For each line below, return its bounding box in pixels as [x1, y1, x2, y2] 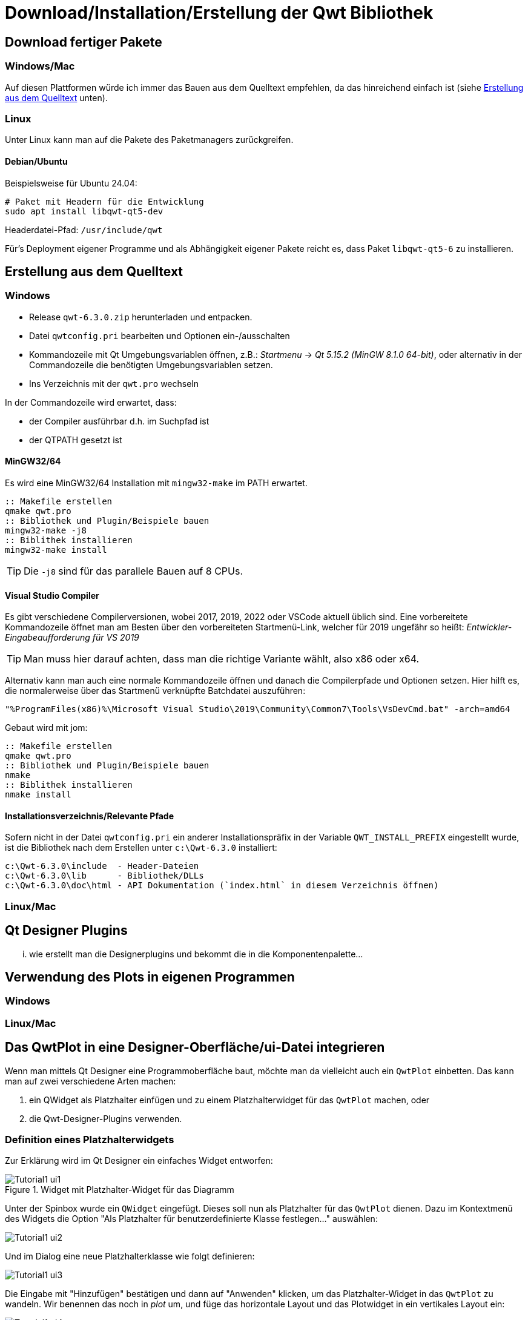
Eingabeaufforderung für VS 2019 [5, 632, 139, 643]
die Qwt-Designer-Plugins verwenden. [29, 1113, 182, 1124]
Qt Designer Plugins [5, 923, 128, 939]
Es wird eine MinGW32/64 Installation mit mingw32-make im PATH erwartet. [5, 477, 308, 488]
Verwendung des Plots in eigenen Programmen [5, 969, 295, 985]
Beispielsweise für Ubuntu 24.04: [5, 177, 137, 188]
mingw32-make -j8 [5, 525, 87, 535]
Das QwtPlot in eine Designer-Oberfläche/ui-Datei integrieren [5, 1040, 385, 1055]
